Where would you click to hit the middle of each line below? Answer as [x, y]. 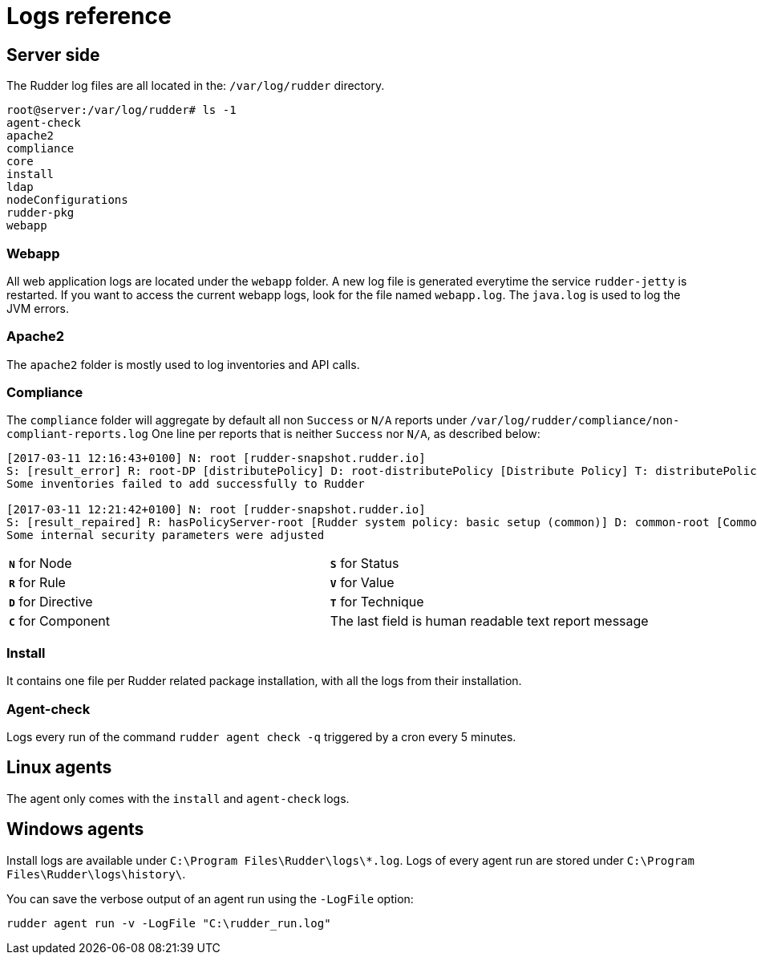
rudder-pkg [40, 213]
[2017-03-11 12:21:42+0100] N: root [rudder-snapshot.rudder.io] [216, 510]
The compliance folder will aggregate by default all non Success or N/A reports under [237, 420]
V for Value [362, 583]
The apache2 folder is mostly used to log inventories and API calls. [183, 364]
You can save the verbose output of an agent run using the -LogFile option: [210, 898]
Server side [53, 55]
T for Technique [377, 602]
